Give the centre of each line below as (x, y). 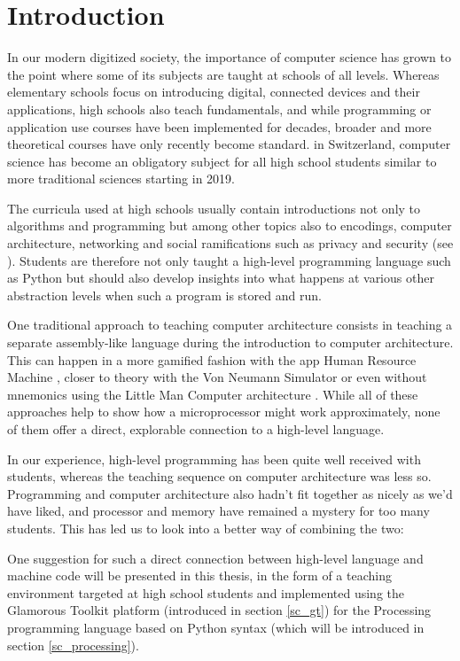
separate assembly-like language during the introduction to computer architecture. (230, 342)
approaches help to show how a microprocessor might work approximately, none (224, 412)
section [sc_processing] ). (73, 645)
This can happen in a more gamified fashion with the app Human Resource (212, 359)
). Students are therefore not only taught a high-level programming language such (229, 260)
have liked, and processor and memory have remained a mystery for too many (218, 511)
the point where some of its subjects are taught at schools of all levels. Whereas (223, 74)
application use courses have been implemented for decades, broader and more (219, 126)
